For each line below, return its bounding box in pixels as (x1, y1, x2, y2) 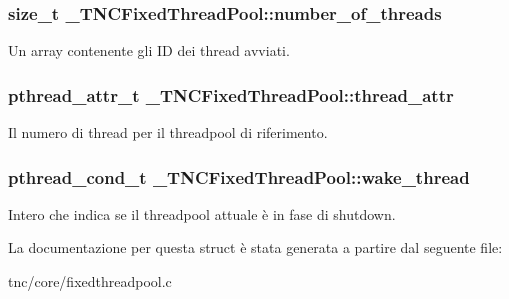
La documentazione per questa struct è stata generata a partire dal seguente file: (8, 237, 503, 258)
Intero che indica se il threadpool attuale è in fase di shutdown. (8, 203, 396, 224)
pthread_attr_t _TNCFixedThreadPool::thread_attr (8, 82, 454, 107)
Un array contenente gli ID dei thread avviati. (8, 40, 290, 61)
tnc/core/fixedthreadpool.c (8, 271, 172, 292)
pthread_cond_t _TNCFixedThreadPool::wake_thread (8, 164, 470, 189)
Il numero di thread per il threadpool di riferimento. (8, 122, 328, 143)
